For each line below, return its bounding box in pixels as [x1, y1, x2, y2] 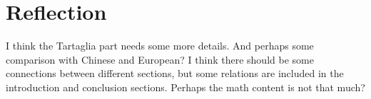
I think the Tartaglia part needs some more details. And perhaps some [6, 38, 314, 53]
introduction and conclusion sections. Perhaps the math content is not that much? [6, 79, 365, 94]
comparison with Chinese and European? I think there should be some [6, 52, 314, 66]
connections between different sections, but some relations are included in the [6, 66, 344, 81]
